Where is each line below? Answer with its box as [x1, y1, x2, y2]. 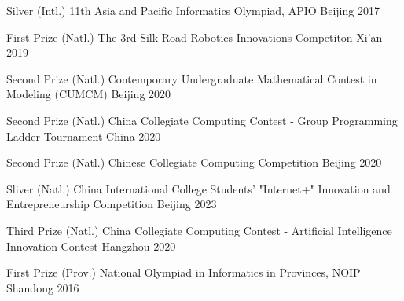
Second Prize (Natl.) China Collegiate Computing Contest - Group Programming [6, 112, 398, 128]
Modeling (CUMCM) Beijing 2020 [6, 86, 171, 102]
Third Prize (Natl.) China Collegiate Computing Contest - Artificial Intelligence [6, 222, 392, 238]
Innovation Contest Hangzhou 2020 [6, 237, 176, 254]
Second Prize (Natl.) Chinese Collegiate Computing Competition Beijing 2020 [6, 154, 382, 171]
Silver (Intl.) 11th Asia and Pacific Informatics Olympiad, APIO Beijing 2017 [6, 2, 380, 18]
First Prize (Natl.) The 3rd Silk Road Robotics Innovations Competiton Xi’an [6, 28, 383, 45]
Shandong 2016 [6, 279, 79, 295]
